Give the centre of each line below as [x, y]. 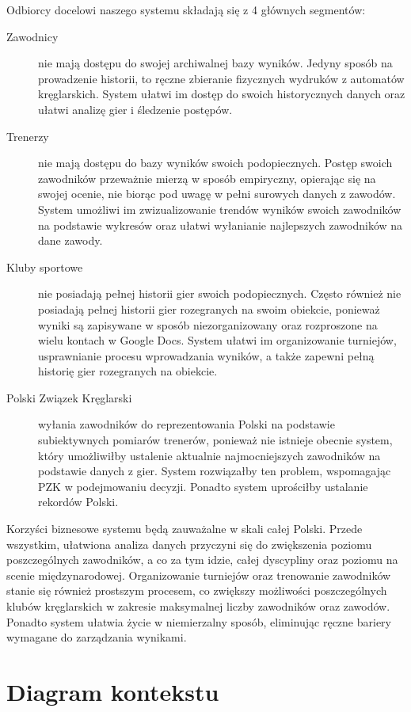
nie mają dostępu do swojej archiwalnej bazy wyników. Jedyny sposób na [215, 63]
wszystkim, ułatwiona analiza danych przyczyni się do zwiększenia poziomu [189, 544]
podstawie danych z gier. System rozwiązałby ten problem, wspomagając [215, 471]
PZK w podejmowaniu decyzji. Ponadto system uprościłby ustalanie [203, 486]
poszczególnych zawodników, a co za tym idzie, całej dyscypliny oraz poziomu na [202, 560]
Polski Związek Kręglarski [69, 397]
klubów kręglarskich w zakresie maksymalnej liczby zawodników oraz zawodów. [198, 606]
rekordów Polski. [78, 502]
